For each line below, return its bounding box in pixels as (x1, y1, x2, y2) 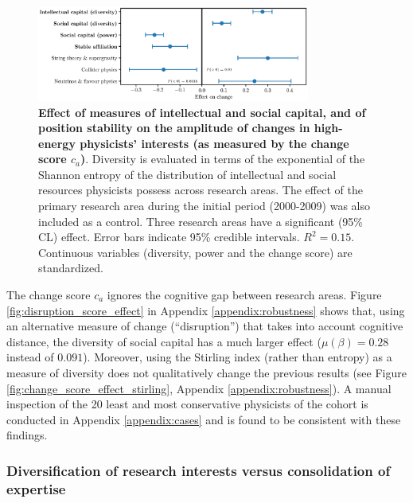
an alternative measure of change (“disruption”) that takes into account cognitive (6, 318, 403, 334)
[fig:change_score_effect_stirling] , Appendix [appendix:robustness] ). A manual (6, 380, 392, 396)
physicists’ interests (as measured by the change (80, 135, 349, 151)
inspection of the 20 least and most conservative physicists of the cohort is (6, 396, 368, 412)
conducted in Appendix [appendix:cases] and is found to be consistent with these (6, 411, 401, 427)
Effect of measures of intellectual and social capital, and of (38, 103, 366, 120)
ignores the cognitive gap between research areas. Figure (107, 287, 382, 303)
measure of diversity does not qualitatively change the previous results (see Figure (6, 365, 407, 380)
